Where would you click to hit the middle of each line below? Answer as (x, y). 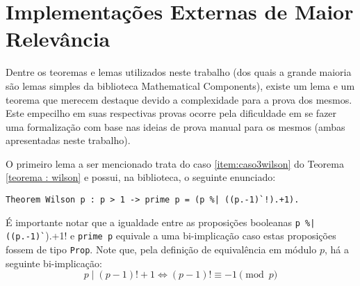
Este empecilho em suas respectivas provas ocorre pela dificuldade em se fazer (171, 113)
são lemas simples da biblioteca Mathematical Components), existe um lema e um (180, 85)
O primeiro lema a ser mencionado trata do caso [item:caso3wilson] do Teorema (175, 163)
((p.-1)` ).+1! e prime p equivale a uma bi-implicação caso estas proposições (171, 236)
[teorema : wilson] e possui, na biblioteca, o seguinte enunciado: (141, 177)
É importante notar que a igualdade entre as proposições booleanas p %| (161, 222)
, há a (336, 249)
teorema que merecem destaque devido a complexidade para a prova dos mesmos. (179, 99)
